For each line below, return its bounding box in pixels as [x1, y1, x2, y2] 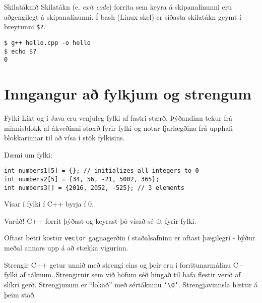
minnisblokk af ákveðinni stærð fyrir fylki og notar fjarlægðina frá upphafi [4, 122, 233, 133]
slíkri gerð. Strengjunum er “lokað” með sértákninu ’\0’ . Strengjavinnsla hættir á [4, 279, 258, 289]
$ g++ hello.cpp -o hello [4, 39, 91, 46]
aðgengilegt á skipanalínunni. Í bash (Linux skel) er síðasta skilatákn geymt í [4, 11, 241, 22]
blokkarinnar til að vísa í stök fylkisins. [4, 132, 125, 143]
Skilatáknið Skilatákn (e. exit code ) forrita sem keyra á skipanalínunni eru [4, 2, 232, 12]
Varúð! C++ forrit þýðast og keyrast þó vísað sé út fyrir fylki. [4, 215, 196, 226]
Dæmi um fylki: [4, 149, 52, 160]
